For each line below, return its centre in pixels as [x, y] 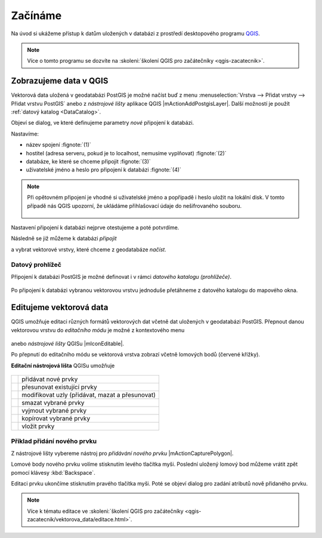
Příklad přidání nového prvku [54, 441]
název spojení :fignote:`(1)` [59, 145]
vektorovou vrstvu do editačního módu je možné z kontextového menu [98, 330]
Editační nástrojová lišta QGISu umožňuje [63, 365]
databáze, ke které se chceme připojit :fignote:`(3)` [89, 161]
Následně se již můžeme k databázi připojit [64, 238]
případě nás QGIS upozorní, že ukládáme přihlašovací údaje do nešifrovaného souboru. [134, 205]
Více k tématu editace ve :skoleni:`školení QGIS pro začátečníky [106, 511]
